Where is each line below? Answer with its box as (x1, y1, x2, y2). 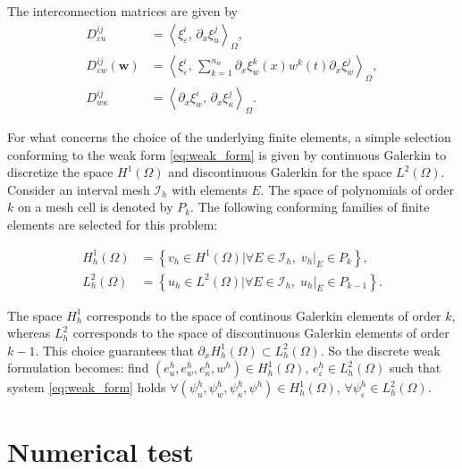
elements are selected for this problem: (7, 215, 218, 234)
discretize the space (7, 163, 113, 181)
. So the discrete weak (320, 340, 441, 359)
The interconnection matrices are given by (7, 2, 239, 20)
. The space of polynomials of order (260, 180, 455, 198)
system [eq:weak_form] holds (7, 378, 166, 397)
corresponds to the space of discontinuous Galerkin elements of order (72, 323, 449, 342)
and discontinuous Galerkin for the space (168, 163, 392, 181)
